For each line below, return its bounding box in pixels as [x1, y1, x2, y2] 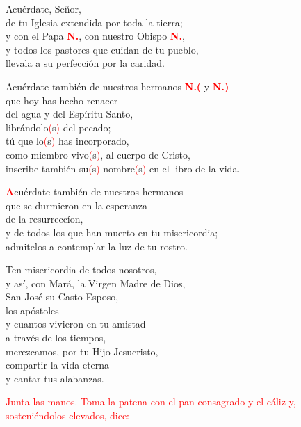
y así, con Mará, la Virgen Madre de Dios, [6, 275, 186, 290]
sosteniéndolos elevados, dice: [6, 408, 130, 423]
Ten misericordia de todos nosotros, [6, 262, 157, 277]
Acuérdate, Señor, [6, 1, 81, 15]
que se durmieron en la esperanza [6, 198, 148, 212]
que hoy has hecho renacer [6, 92, 118, 107]
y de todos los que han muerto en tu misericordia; [6, 225, 218, 239]
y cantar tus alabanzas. [6, 371, 104, 385]
